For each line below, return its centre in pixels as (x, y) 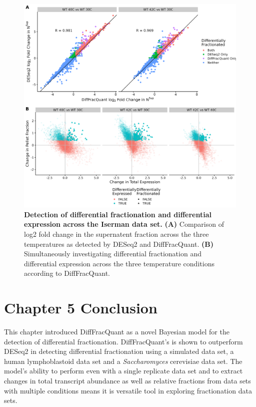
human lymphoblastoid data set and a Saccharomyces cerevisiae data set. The (123, 361)
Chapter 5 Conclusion (81, 308)
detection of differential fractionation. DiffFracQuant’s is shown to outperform (123, 341)
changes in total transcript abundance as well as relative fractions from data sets (127, 381)
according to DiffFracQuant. (67, 273)
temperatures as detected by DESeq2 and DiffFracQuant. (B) (119, 244)
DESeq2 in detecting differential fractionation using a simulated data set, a (119, 351)
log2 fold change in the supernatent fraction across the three (116, 234)
